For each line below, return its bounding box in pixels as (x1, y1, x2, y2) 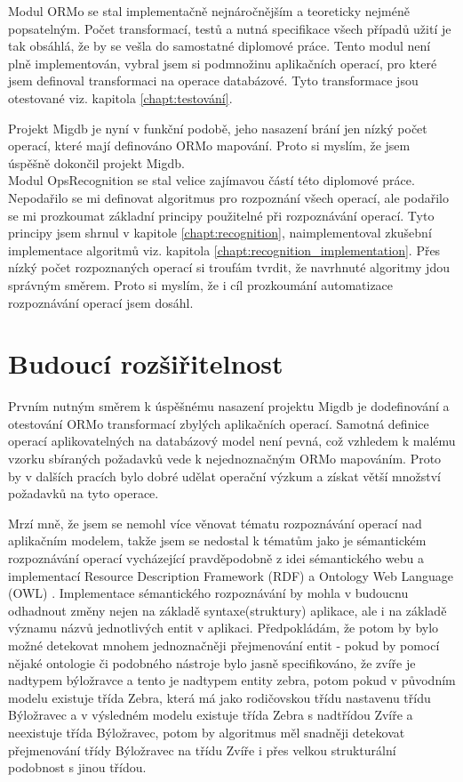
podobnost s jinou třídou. (8, 758, 147, 777)
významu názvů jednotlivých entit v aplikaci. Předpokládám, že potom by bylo (8, 618, 439, 637)
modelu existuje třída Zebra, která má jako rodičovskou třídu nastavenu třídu (8, 688, 431, 706)
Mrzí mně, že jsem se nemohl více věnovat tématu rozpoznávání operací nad (8, 513, 422, 532)
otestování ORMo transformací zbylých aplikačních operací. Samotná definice (8, 414, 429, 432)
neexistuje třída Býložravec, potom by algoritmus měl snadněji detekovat (8, 722, 405, 741)
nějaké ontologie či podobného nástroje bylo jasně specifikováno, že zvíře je (8, 653, 416, 672)
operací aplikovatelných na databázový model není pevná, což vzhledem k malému (8, 431, 456, 450)
